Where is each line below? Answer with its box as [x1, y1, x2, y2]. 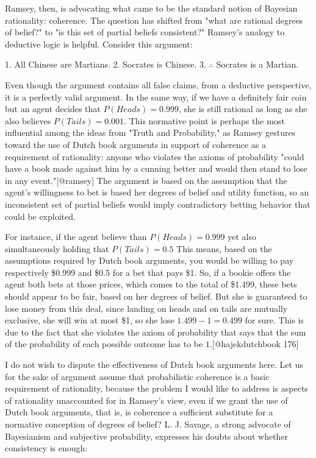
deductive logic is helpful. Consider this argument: [5, 37, 193, 50]
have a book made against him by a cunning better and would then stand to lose [5, 162, 307, 175]
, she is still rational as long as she [178, 102, 307, 115]
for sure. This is [245, 314, 304, 326]
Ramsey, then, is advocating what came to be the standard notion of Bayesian [5, 2, 298, 14]
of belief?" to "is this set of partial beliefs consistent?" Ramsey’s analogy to [5, 26, 285, 38]
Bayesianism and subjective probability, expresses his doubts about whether [5, 429, 289, 442]
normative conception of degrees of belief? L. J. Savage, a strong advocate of [5, 418, 291, 430]
